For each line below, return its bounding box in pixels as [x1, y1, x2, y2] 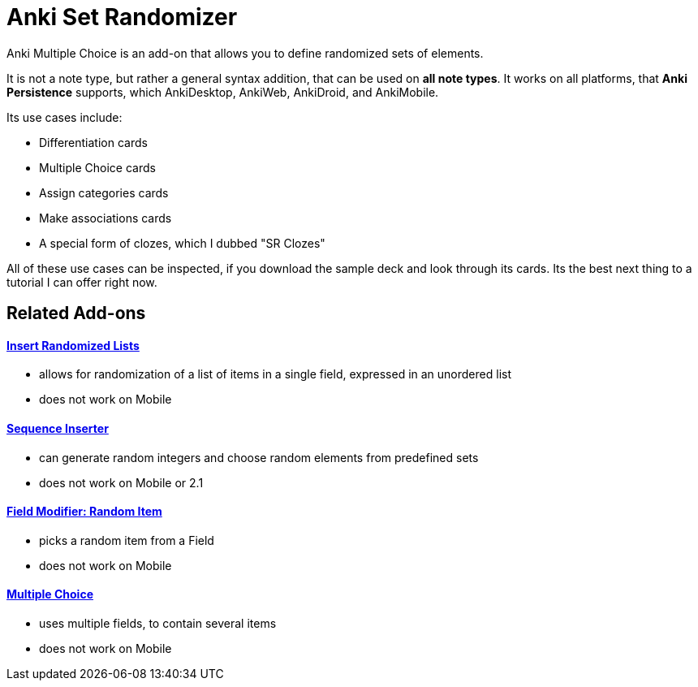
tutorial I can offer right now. [6, 274, 157, 289]
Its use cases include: [6, 110, 123, 124]
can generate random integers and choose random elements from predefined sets [39, 450, 479, 464]
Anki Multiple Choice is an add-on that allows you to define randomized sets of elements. [6, 45, 484, 60]
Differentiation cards [39, 135, 148, 149]
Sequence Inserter [6, 421, 109, 435]
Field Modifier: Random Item [6, 504, 162, 519]
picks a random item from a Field [39, 533, 214, 547]
